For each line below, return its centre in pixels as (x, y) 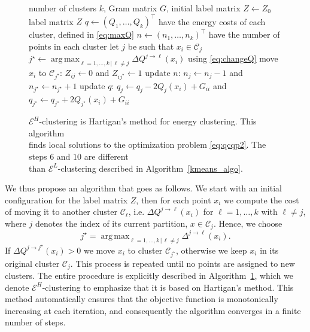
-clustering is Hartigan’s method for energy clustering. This (148, 121)
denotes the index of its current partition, (111, 223)
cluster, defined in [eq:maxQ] (81, 34)
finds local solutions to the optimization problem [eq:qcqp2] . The (148, 144)
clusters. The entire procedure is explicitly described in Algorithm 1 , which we (149, 275)
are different (106, 156)
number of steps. (35, 322)
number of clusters (63, 8)
